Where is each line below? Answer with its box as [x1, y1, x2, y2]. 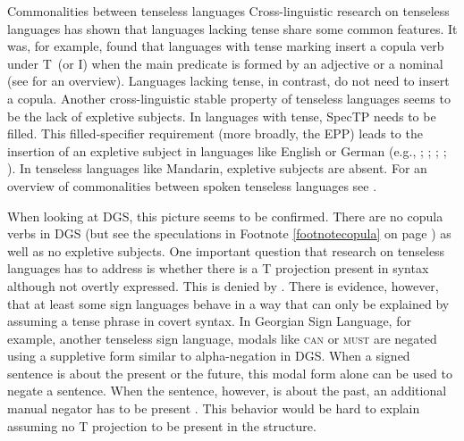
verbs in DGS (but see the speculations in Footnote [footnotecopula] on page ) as [7, 224, 451, 243]
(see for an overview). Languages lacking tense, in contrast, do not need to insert [7, 71, 450, 90]
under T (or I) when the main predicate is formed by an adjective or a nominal [7, 54, 443, 72]
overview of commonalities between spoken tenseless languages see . [7, 176, 377, 195]
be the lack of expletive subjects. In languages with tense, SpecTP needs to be [7, 106, 436, 125]
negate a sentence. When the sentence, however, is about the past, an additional [7, 381, 447, 400]
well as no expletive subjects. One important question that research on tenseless [7, 241, 445, 260]
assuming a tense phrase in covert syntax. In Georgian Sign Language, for [7, 312, 411, 330]
